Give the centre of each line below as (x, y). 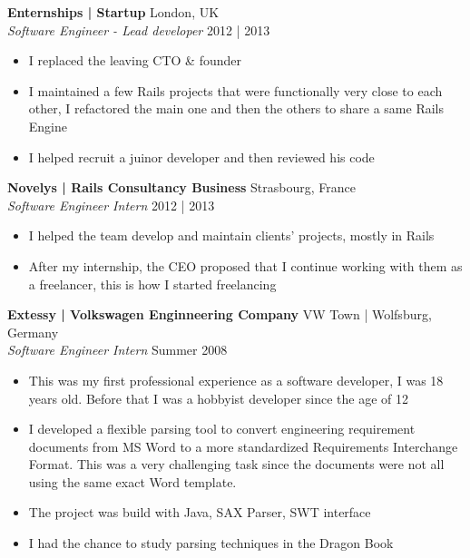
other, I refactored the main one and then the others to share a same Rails (236, 108)
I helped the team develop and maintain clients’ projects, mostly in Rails (231, 235)
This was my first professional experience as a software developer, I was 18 (236, 380)
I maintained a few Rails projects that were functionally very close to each (235, 90)
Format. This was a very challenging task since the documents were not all (236, 464)
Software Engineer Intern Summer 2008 (117, 350)
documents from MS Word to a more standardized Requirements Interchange (243, 446)
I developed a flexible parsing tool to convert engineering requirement (222, 429)
